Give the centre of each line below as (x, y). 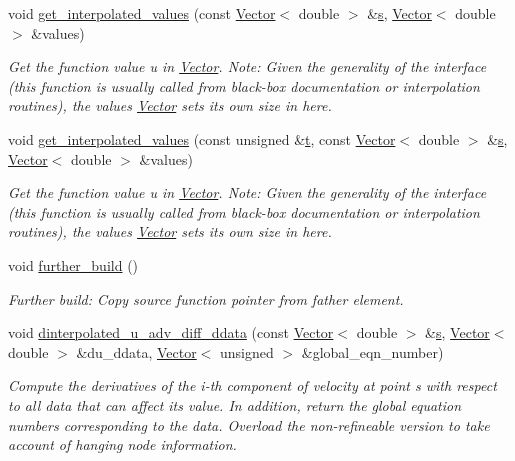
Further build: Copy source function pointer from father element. (206, 298)
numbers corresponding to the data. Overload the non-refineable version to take (249, 424)
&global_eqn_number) (372, 351)
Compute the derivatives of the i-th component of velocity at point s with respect (252, 385)
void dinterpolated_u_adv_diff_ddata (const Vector (171, 332)
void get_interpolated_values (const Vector (142, 13)
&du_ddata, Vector (136, 351)
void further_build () (73, 264)
